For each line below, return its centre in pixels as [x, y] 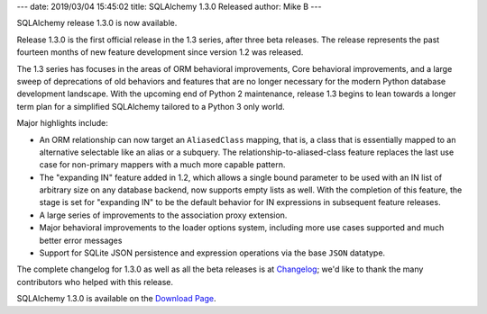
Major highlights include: [62, 123]
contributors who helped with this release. [95, 282]
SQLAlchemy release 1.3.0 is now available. [97, 23]
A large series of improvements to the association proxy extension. [163, 215]
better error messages [81, 240]
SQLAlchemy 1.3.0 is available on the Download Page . [116, 299]
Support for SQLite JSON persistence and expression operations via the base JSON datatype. [212, 253]
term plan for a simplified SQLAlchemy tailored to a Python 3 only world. [151, 106]
